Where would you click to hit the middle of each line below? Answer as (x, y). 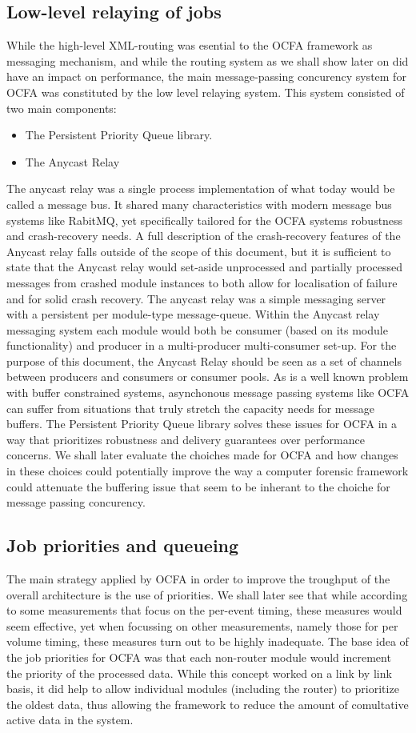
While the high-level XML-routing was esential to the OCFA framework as (190, 45)
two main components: (62, 108)
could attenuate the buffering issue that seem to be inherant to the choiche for (198, 486)
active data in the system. (70, 720)
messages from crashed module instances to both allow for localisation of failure (202, 282)
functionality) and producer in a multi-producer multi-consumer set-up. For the (202, 345)
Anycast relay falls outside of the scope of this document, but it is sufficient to (199, 251)
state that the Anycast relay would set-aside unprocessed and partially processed (205, 267)
